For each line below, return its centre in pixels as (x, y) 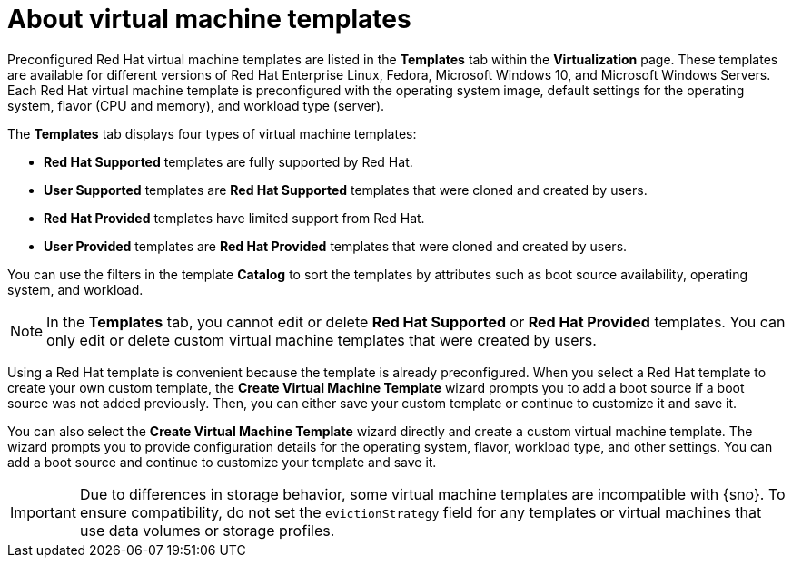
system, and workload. (75, 289)
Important (43, 512)
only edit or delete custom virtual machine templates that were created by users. (322, 340)
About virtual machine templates (209, 19)
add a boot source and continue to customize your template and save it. (222, 462)
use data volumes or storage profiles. (207, 530)
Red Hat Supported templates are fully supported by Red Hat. (228, 161)
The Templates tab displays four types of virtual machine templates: (212, 133)
